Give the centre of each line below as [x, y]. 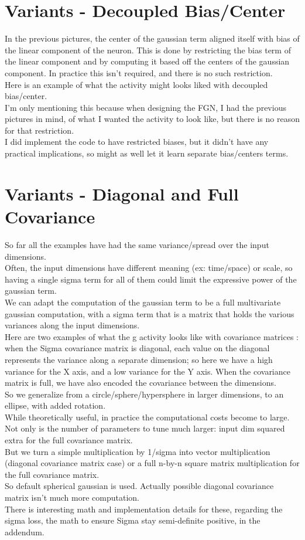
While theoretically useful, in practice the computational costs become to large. [147, 417]
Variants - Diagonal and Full [122, 193]
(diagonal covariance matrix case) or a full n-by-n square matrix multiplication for [152, 463]
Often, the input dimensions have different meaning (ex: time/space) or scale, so [149, 268]
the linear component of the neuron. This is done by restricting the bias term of [148, 50]
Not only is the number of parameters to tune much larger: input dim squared [145, 428]
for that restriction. [40, 130]
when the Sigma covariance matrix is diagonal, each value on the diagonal [137, 348]
